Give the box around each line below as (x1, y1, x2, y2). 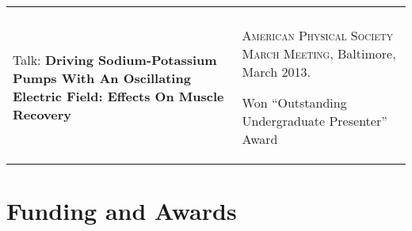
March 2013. (242, 62, 311, 81)
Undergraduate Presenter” (242, 112, 387, 130)
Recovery (13, 105, 72, 123)
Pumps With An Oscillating (13, 69, 191, 87)
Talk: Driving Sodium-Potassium (13, 51, 217, 69)
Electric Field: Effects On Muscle (13, 87, 224, 105)
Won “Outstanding (242, 93, 347, 112)
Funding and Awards (6, 195, 237, 227)
